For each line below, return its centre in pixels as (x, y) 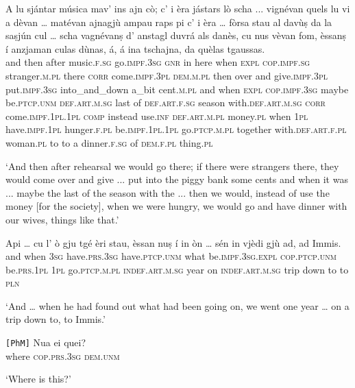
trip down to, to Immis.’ (56, 319)
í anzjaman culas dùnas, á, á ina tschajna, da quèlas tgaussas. (135, 48)
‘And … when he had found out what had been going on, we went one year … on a (177, 305)
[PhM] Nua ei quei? (46, 342)
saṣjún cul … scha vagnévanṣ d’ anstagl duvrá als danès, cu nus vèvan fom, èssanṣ (176, 35)
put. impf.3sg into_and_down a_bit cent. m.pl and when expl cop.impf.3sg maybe (177, 89)
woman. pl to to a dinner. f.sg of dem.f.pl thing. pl (109, 142)
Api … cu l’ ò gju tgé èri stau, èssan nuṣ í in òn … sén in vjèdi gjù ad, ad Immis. (173, 242)
